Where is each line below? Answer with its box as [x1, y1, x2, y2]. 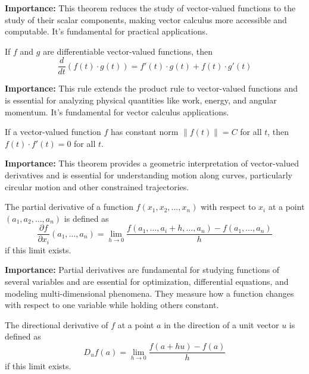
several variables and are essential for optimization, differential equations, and [5, 275, 289, 288]
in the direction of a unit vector [164, 318, 279, 331]
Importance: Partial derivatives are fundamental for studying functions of [5, 263, 280, 276]
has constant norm [111, 125, 179, 138]
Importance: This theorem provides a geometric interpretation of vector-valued [5, 157, 299, 169]
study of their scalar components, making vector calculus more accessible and [5, 13, 287, 26]
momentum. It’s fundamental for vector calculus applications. [5, 105, 229, 118]
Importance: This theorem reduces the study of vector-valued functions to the [5, 2, 296, 14]
